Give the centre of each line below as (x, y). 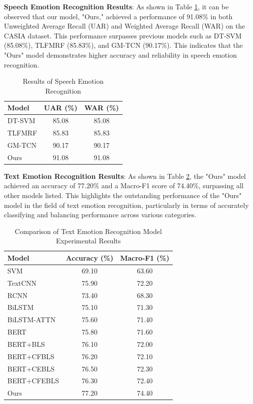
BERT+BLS (26, 344)
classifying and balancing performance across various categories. (100, 215)
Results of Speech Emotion (63, 81)
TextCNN (22, 283)
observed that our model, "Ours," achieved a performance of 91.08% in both (118, 16)
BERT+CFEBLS (33, 381)
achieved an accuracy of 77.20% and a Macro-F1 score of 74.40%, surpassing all (124, 185)
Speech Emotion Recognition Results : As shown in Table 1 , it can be (116, 6)
